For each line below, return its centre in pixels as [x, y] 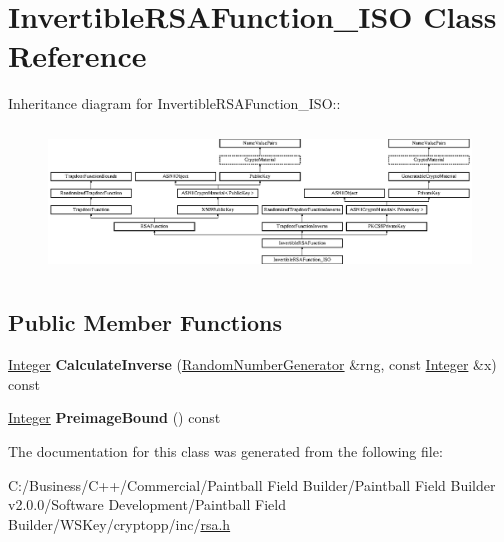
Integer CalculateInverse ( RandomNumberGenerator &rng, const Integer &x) [252, 364]
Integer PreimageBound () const [114, 417]
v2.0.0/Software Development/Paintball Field [147, 504]
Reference [77, 55]
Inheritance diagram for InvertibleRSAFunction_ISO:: [174, 103]
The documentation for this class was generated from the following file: [225, 451]
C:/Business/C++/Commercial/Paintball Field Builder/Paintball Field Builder [252, 484]
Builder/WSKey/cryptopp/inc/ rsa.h [119, 523]
